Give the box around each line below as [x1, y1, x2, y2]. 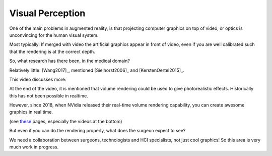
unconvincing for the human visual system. [9, 32, 99, 38]
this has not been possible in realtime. [9, 92, 88, 98]
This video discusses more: [9, 76, 66, 82]
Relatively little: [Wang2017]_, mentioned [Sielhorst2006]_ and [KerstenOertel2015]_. [9, 67, 184, 73]
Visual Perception [9, 8, 86, 19]
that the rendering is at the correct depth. [9, 48, 95, 55]
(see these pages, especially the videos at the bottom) [9, 118, 122, 124]
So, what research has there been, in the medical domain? [9, 58, 130, 64]
